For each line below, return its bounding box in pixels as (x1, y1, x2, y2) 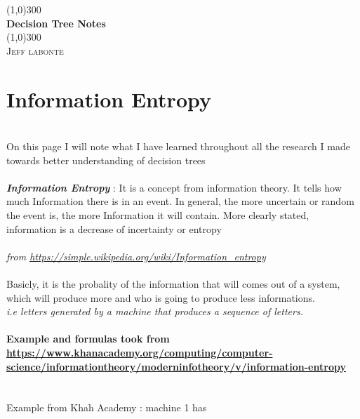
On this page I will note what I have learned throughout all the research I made (6, 139, 350, 154)
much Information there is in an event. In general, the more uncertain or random (6, 194, 354, 208)
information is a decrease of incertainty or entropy (6, 221, 222, 236)
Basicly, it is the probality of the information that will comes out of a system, (6, 277, 340, 291)
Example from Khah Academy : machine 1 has (6, 400, 207, 415)
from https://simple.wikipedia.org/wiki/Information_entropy (6, 248, 266, 263)
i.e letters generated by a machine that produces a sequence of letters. (6, 304, 303, 319)
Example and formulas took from (6, 331, 170, 346)
